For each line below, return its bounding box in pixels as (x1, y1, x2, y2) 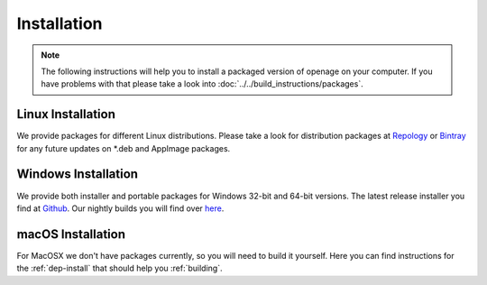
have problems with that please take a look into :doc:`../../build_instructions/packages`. (41, 78, 364, 89)
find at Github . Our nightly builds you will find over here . (16, 203, 225, 214)
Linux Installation (16, 106, 116, 122)
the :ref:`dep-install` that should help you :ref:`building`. (16, 262, 223, 274)
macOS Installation (16, 226, 126, 242)
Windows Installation (16, 167, 139, 182)
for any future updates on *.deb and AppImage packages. (16, 142, 231, 153)
